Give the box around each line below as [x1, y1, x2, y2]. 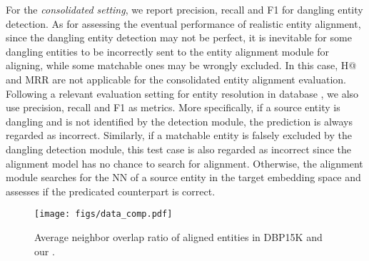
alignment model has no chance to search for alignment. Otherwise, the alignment [6, 155, 363, 170]
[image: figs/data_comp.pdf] [34, 209, 173, 220]
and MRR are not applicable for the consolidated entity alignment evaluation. [6, 71, 346, 86]
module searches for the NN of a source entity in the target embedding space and [6, 170, 361, 185]
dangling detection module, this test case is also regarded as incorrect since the [6, 141, 352, 156]
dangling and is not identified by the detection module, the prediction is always [6, 113, 353, 128]
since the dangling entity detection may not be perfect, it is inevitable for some [6, 30, 352, 45]
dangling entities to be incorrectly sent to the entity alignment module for [6, 43, 329, 58]
